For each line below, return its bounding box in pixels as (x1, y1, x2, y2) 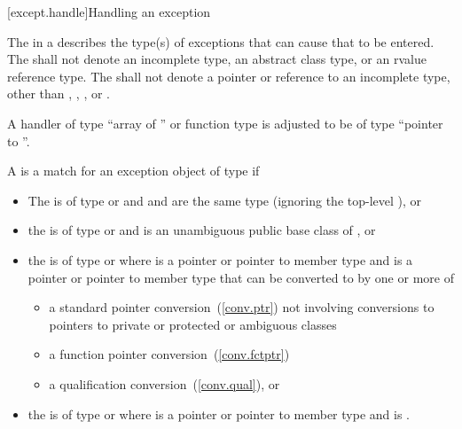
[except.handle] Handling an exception (7, 3, 211, 20)
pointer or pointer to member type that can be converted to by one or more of (27, 268, 454, 286)
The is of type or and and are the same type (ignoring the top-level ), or (27, 191, 422, 209)
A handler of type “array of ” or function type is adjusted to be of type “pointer (7, 113, 443, 132)
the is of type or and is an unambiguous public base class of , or (27, 221, 376, 239)
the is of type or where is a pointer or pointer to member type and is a (27, 250, 413, 269)
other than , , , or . (7, 84, 110, 103)
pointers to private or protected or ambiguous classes (49, 315, 337, 333)
